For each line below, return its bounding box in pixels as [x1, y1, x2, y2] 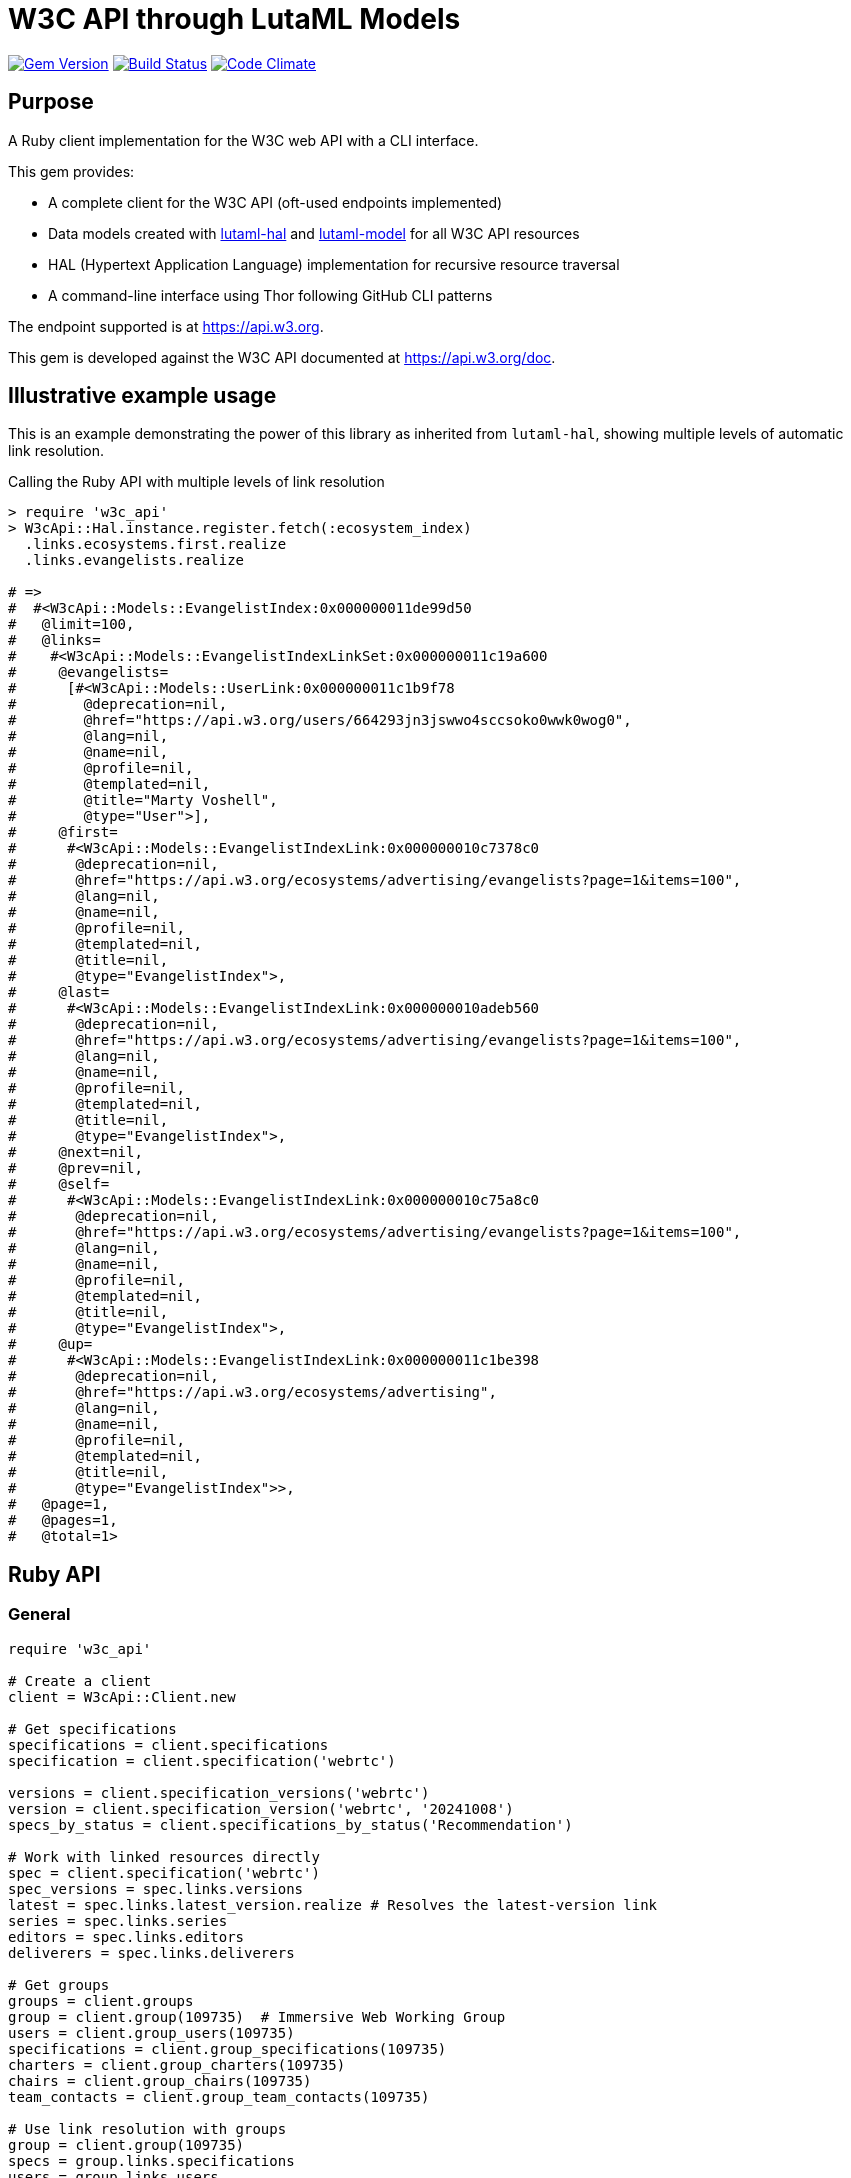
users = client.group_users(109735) [8, 2024, 295, 2041]
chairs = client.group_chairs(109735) [8, 2072, 312, 2089]
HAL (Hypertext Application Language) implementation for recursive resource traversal [48, 255, 620, 273]
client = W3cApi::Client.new [8, 1688, 236, 1705]
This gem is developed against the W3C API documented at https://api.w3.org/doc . [8, 348, 556, 366]
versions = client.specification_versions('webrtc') [8, 1784, 430, 1801]
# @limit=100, [8, 616, 135, 633]
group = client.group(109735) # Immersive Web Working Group [8, 2008, 506, 2025]
